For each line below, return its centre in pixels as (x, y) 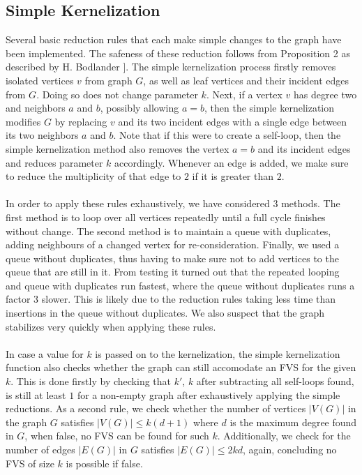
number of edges (40, 450)
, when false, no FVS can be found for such (117, 436)
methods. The (311, 203)
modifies (23, 121)
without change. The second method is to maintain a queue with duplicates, (168, 231)
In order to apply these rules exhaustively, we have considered (138, 203)
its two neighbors (42, 135)
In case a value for (45, 353)
